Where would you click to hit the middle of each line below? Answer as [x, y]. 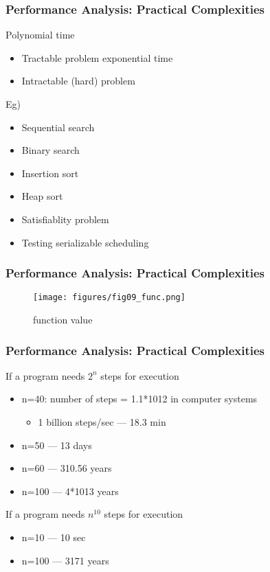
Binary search [50, 150]
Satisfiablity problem [65, 219]
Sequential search [58, 127]
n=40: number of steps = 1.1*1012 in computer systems [139, 399]
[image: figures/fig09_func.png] [109, 298]
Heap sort [42, 196]
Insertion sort [50, 173]
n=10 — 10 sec [54, 537]
